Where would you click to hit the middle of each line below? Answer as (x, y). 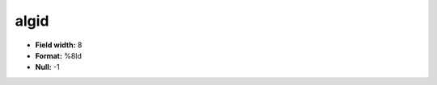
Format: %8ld (59, 55)
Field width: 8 (59, 45)
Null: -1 (47, 67)
